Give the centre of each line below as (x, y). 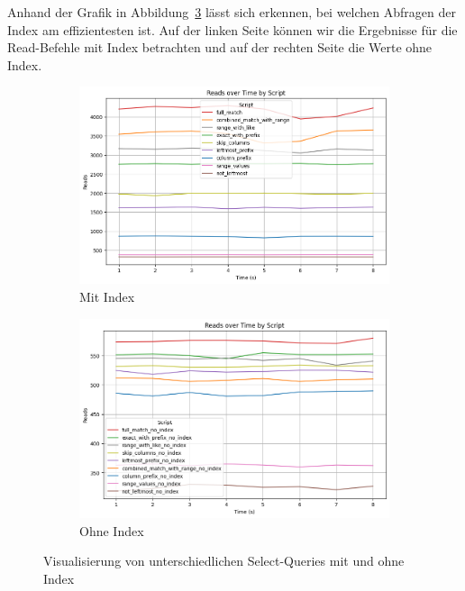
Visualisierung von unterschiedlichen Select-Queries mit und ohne (224, 561)
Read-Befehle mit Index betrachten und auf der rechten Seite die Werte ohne (220, 47)
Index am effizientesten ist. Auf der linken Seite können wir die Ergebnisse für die (232, 29)
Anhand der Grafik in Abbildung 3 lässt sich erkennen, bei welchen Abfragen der (232, 12)
